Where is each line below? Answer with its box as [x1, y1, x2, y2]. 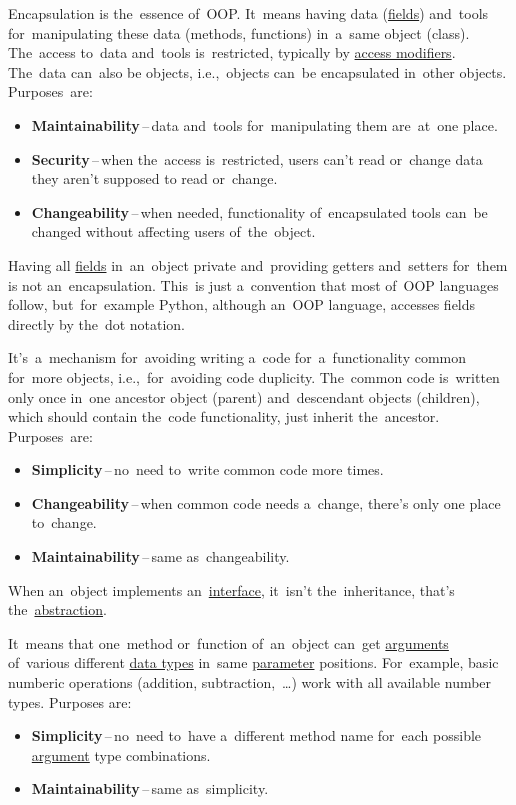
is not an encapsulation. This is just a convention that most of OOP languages [8, 274, 499, 295]
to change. [31, 512, 97, 533]
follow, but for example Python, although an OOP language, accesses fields [8, 294, 476, 315]
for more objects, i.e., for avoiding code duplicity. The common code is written [8, 366, 500, 387]
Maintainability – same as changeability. [31, 546, 290, 567]
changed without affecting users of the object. [31, 221, 316, 242]
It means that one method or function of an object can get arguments [8, 632, 449, 653]
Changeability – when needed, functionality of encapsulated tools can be [31, 201, 488, 222]
